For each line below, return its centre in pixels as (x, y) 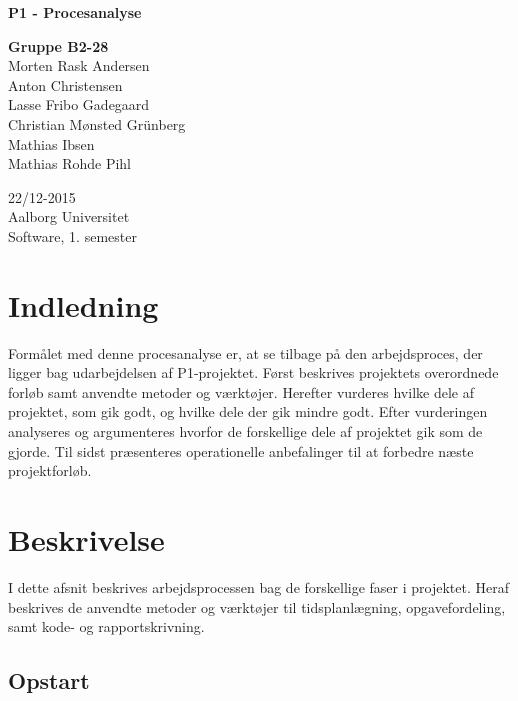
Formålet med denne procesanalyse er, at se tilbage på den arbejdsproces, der (245, 352)
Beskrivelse (86, 539)
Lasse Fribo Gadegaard (79, 104)
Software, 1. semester (72, 235)
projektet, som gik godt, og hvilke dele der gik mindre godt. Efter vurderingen (248, 411)
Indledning (83, 304)
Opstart (49, 680)
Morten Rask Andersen (79, 65)
